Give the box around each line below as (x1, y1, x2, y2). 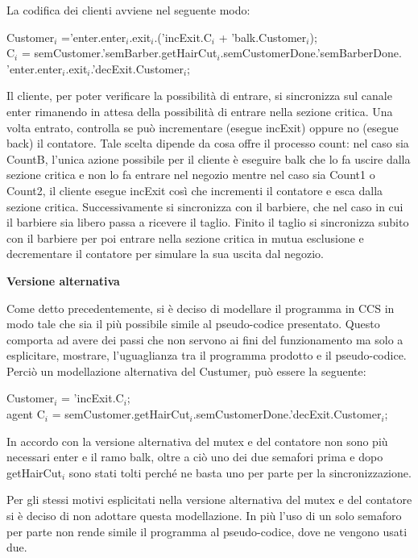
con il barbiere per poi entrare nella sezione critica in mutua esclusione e (6, 229, 364, 246)
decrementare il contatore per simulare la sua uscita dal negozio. (6, 245, 324, 262)
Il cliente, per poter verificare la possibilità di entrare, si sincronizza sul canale (6, 87, 392, 104)
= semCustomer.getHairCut (52, 406, 190, 423)
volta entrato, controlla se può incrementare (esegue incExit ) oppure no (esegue (6, 119, 399, 135)
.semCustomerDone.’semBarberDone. (220, 44, 402, 61)
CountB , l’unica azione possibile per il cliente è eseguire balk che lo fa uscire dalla (6, 150, 411, 167)
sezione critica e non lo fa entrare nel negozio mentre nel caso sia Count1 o (6, 166, 375, 183)
